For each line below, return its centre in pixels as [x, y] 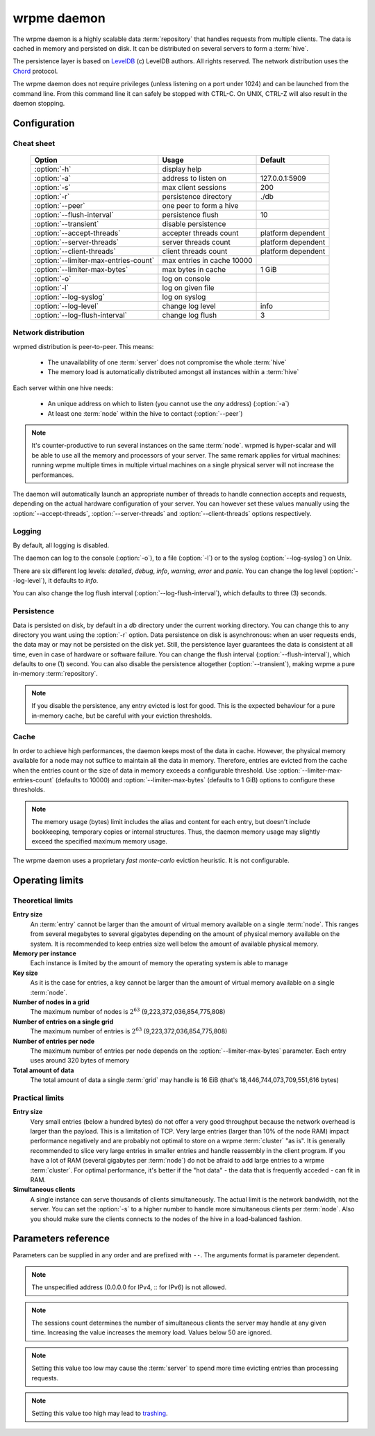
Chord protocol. [35, 71]
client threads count [195, 251]
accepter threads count [200, 233]
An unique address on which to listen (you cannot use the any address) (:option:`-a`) [168, 404]
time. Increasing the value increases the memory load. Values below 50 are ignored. [152, 1332]
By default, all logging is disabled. [61, 545]
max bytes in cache [194, 269]
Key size [25, 973]
